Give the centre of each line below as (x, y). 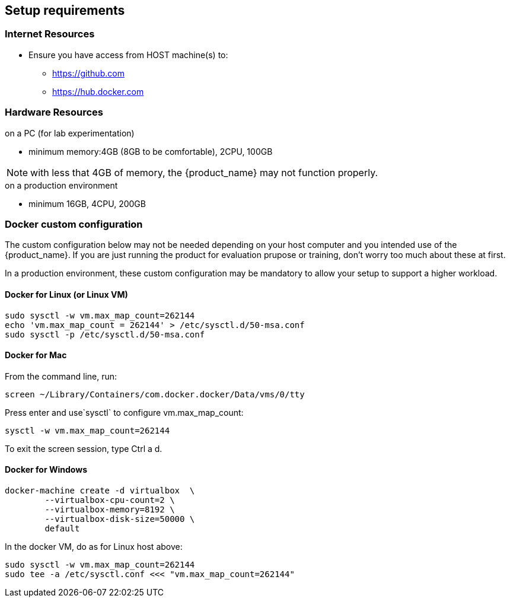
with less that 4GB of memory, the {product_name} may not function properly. (204, 172)
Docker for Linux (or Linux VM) (66, 294)
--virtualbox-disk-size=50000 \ (120, 519)
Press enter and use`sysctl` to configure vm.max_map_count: (124, 412)
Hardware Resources (54, 112)
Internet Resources (50, 34)
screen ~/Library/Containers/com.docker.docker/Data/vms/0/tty (155, 394)
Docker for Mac (36, 355)
